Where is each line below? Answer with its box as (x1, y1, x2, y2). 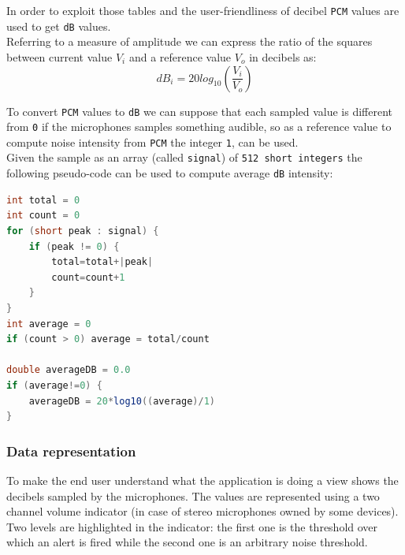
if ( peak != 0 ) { (28, 240, 120, 252)
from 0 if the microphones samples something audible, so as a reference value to (6, 118, 392, 135)
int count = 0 (6, 210, 80, 222)
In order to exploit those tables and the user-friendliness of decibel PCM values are (6, 2, 399, 18)
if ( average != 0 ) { (6, 379, 102, 391)
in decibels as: (249, 48, 317, 65)
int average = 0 (6, 318, 91, 330)
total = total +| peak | (51, 256, 154, 268)
